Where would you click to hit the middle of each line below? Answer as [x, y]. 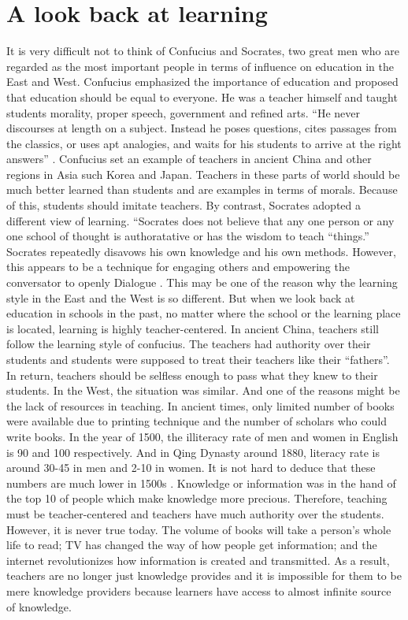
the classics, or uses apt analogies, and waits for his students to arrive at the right [204, 143]
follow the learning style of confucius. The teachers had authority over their [189, 344]
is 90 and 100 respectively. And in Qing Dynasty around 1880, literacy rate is [193, 452]
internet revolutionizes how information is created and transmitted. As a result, [198, 560]
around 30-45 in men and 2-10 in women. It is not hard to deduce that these [191, 468]
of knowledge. [39, 606]
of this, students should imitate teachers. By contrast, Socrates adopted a [184, 205]
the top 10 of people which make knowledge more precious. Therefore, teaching [197, 498]
